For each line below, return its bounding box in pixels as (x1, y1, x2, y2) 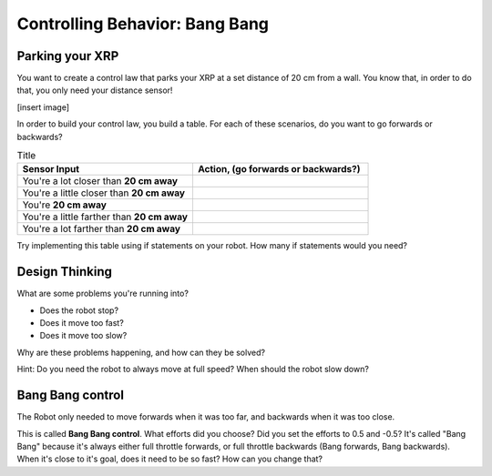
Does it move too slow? (39, 330, 128, 341)
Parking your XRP (16, 48, 119, 64)
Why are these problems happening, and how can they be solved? (16, 347, 266, 358)
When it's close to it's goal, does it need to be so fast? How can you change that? (16, 453, 323, 464)
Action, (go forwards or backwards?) (197, 163, 361, 176)
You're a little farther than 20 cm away (22, 210, 189, 223)
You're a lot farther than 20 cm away (22, 223, 181, 236)
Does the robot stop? (39, 305, 118, 316)
